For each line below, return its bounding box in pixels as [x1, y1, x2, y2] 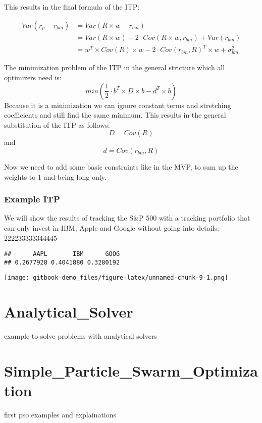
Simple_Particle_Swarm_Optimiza [4, 360, 258, 381]
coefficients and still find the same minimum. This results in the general [4, 110, 226, 120]
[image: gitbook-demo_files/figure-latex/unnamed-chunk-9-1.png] [4, 274, 228, 282]
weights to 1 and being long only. [4, 171, 107, 182]
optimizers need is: [4, 72, 62, 82]
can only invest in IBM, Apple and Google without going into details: [4, 222, 219, 233]
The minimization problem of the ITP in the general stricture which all [4, 62, 225, 73]
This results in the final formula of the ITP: [4, 2, 140, 12]
